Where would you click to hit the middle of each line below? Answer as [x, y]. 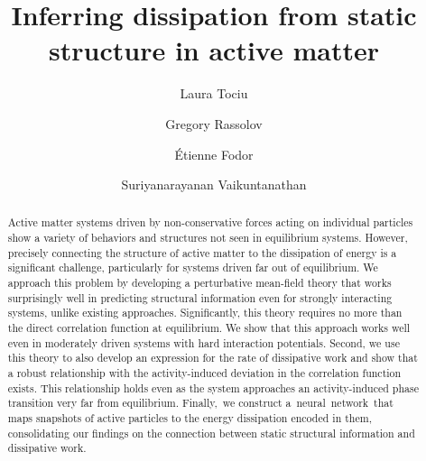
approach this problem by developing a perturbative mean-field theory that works [199, 283]
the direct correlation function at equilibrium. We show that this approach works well [209, 328]
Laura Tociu [214, 93]
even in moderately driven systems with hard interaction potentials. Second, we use [204, 342]
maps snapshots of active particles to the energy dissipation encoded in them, [190, 418]
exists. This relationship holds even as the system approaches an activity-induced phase [213, 387]
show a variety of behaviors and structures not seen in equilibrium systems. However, [208, 238]
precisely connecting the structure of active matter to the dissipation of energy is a [202, 252]
